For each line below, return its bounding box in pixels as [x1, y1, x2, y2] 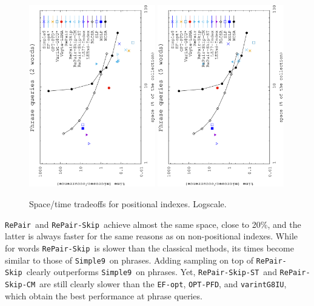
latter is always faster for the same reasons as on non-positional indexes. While [5, 230, 298, 242]
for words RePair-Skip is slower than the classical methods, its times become [5, 241, 294, 254]
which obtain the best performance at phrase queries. [5, 289, 202, 302]
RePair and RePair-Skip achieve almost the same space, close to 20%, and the [5, 218, 301, 230]
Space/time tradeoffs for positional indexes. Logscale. [29, 198, 227, 210]
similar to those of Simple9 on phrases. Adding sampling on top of [5, 253, 253, 266]
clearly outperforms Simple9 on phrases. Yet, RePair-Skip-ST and [26, 265, 277, 278]
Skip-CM [5, 280, 36, 289]
